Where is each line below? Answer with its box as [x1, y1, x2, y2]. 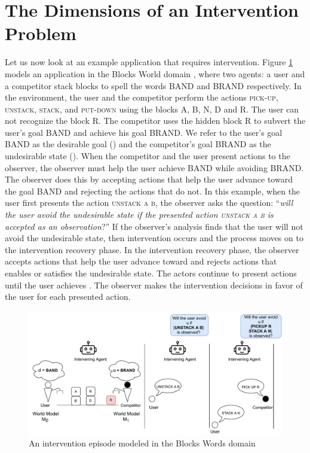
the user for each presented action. [5, 290, 131, 303]
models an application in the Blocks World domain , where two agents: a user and [5, 67, 305, 80]
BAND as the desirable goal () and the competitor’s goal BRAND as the [5, 138, 271, 150]
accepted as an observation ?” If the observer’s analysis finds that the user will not [5, 220, 303, 232]
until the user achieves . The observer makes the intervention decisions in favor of [5, 278, 303, 291]
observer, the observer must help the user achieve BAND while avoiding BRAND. [5, 161, 304, 174]
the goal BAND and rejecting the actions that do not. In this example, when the [5, 184, 300, 197]
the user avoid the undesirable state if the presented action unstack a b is [5, 208, 274, 221]
